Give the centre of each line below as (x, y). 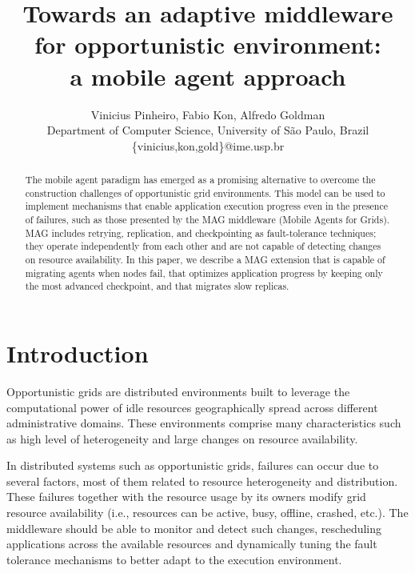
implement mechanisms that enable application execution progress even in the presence (207, 206)
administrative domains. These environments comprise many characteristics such (204, 423)
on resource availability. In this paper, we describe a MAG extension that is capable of (205, 260)
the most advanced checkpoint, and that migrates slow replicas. (157, 286)
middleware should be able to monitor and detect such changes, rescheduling (194, 528)
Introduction (78, 353)
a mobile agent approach (208, 76)
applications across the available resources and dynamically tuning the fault (192, 544)
